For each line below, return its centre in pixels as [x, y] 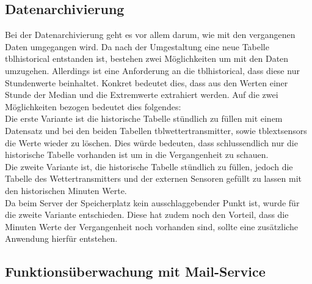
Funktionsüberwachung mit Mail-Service [135, 271]
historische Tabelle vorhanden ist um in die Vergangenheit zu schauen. [137, 155]
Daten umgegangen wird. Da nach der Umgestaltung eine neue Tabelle [137, 46]
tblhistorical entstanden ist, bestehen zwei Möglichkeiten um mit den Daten [147, 58]
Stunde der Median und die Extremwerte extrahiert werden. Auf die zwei [142, 95]
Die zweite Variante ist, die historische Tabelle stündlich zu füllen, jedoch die [149, 166]
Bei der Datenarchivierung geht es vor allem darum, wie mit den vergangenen [150, 35]
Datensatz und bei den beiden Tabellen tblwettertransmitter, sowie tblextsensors [156, 130]
